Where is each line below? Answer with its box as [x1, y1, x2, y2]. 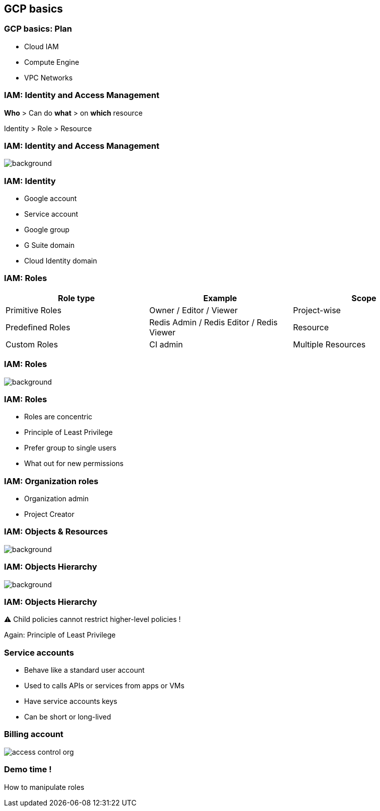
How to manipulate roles [4, 782, 84, 791]
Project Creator [24, 510, 74, 519]
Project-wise [293, 305, 341, 315]
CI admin [149, 339, 183, 349]
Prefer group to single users [24, 443, 117, 453]
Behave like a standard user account [24, 666, 145, 675]
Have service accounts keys [24, 697, 118, 706]
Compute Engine [24, 57, 79, 66]
